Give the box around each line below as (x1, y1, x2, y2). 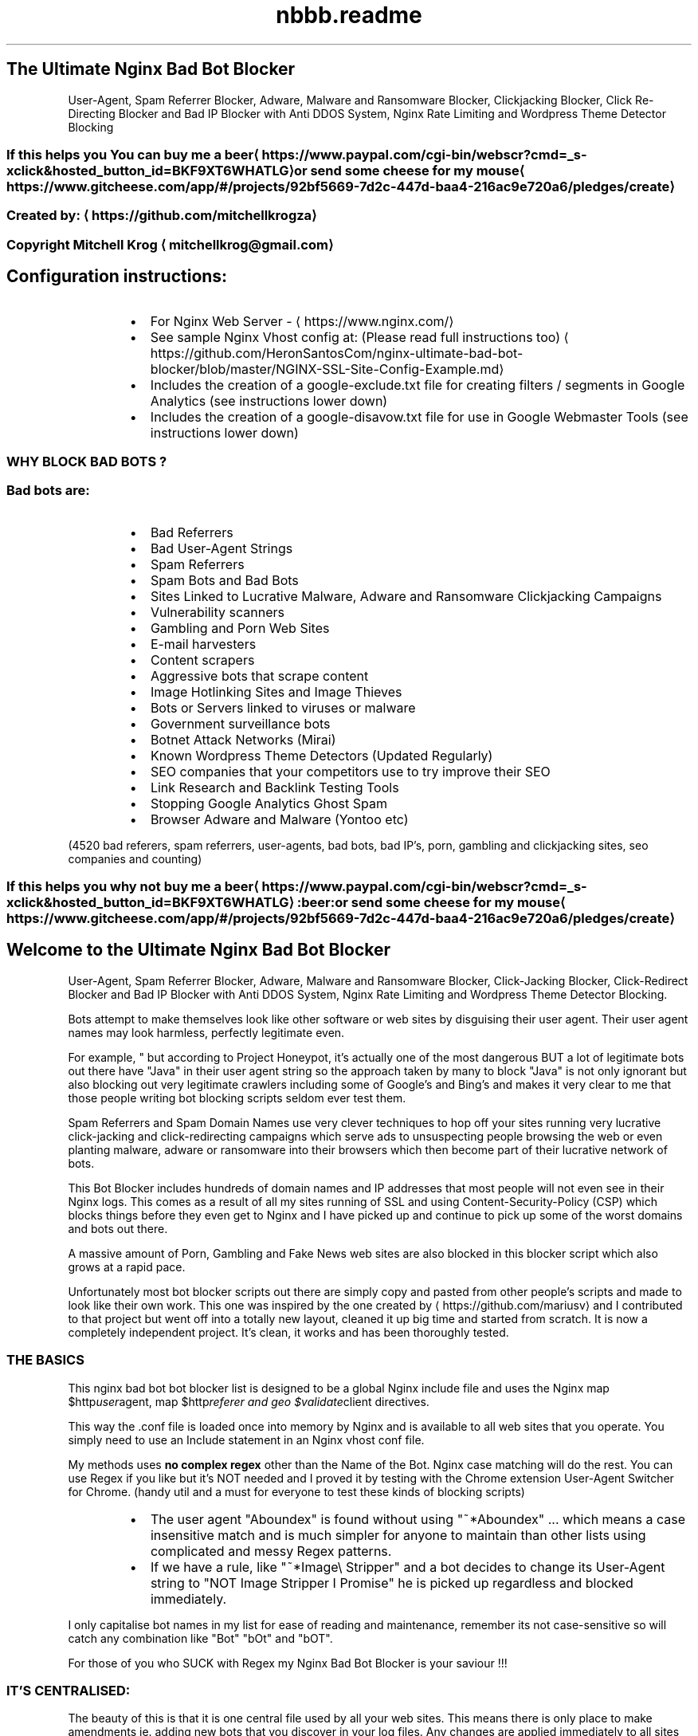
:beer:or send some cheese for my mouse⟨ (296, 894, 566, 911)
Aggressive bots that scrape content (150, 667, 369, 684)
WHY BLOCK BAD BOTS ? (6, 453, 167, 469)
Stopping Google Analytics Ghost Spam (150, 795, 387, 811)
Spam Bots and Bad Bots (150, 571, 299, 588)
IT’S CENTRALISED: (6, 1683, 131, 1699)
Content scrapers (150, 651, 255, 668)
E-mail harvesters (150, 635, 257, 652)
